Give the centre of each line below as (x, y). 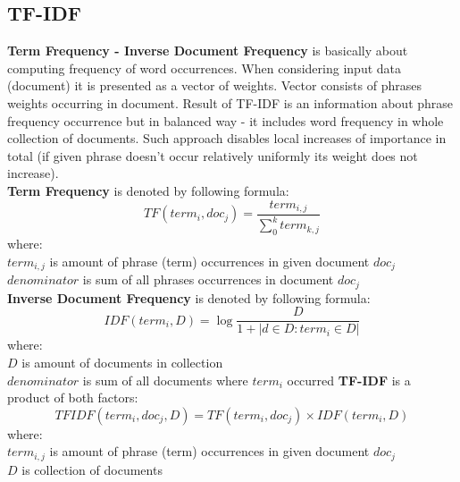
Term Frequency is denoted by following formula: (148, 190)
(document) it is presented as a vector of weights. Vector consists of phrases (214, 85)
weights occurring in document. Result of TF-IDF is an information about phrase (230, 102)
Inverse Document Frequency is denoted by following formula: (189, 297)
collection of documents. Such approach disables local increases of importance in (227, 138)
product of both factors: (73, 397)
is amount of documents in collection (122, 362)
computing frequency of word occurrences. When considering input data (204, 68)
